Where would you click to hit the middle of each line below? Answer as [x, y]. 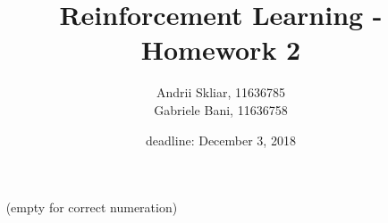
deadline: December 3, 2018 [221, 140]
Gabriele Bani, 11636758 [221, 109]
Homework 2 [221, 50]
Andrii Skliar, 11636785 [220, 92]
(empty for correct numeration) [92, 207]
